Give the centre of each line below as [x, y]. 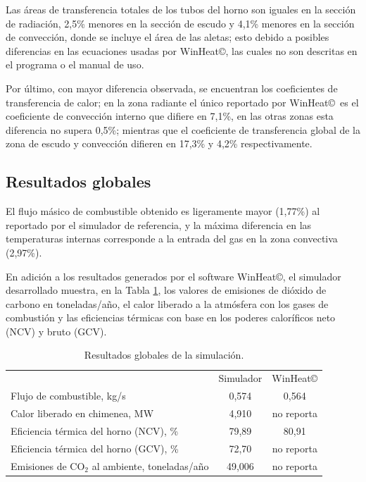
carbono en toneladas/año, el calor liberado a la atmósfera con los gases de [167, 303]
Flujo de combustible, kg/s [68, 396]
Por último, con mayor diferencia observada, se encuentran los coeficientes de [172, 88]
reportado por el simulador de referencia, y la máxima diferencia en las [159, 224]
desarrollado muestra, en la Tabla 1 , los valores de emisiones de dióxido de [166, 290]
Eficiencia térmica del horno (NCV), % [95, 430]
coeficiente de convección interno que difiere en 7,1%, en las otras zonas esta [170, 116]
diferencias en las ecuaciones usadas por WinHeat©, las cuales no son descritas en [182, 50]
